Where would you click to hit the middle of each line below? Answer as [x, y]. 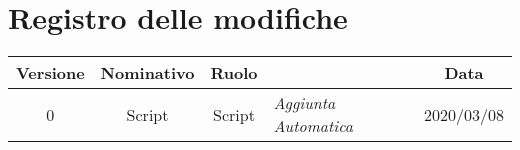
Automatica [313, 126]
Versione [50, 73]
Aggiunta [304, 103]
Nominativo [147, 73]
